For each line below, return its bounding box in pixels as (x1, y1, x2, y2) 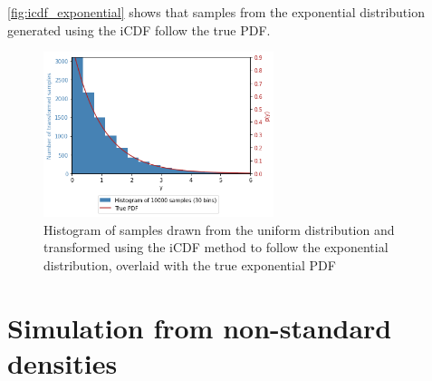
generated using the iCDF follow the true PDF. (7, 20, 271, 39)
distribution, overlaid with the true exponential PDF (43, 255, 336, 274)
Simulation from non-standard (7, 308, 392, 346)
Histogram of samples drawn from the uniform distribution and (43, 220, 395, 239)
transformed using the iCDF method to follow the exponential (43, 238, 389, 257)
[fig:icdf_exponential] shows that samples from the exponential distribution (7, 3, 425, 21)
